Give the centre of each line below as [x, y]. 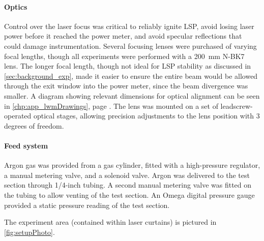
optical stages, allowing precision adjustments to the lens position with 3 [146, 116]
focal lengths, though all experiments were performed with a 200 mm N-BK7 [124, 56]
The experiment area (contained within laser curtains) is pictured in [110, 222]
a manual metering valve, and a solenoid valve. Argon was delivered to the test [127, 175]
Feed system [26, 145]
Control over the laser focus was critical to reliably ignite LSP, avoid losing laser [129, 26]
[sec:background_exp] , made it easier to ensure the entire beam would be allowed [131, 76]
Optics [16, 6]
